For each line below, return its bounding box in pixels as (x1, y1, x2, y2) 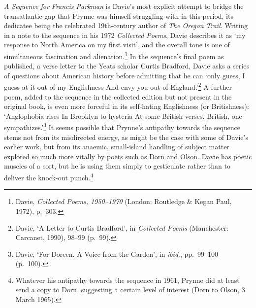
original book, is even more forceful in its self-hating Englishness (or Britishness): (4, 101, 249, 111)
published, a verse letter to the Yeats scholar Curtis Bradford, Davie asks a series (4, 61, 249, 71)
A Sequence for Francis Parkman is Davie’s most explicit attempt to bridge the (4, 1, 244, 11)
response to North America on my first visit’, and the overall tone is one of (4, 39, 230, 50)
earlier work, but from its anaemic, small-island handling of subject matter (4, 141, 229, 152)
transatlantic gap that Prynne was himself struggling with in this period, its (4, 10, 233, 21)
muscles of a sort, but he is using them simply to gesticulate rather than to (4, 161, 230, 171)
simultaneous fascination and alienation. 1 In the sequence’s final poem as (4, 49, 224, 61)
